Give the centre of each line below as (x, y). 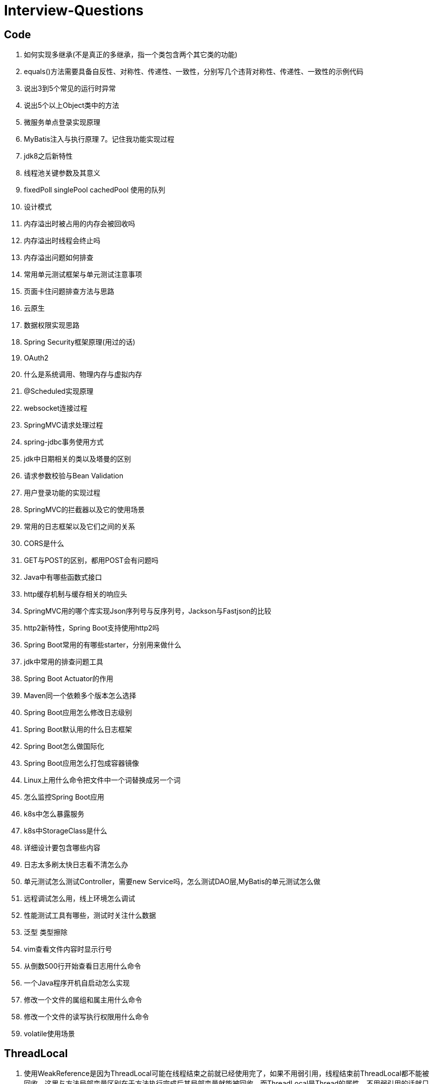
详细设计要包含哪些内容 (62, 848)
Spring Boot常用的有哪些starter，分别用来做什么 (103, 645)
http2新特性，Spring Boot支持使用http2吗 (92, 628)
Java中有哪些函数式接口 (63, 577)
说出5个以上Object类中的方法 (72, 105)
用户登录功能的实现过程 (62, 493)
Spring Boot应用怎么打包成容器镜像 (81, 763)
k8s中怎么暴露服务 (54, 814)
